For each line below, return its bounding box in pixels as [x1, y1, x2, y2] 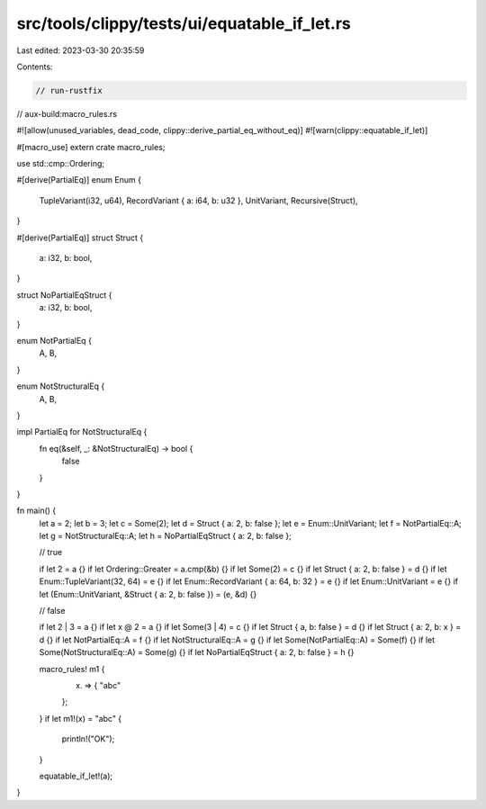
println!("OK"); [61, 733, 115, 744]
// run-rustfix [35, 85, 103, 95]
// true [39, 547, 63, 558]
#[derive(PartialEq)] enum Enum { [16, 175, 141, 185]
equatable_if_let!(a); [39, 770, 113, 781]
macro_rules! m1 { [39, 663, 105, 674]
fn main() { [16, 505, 57, 517]
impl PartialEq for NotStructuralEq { [16, 427, 148, 437]
